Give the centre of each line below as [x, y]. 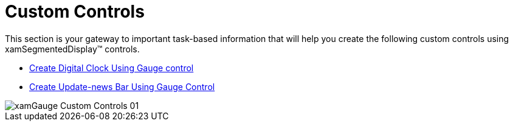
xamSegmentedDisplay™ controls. [72, 49]
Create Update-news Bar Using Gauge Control [122, 86]
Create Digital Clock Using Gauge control [112, 68]
